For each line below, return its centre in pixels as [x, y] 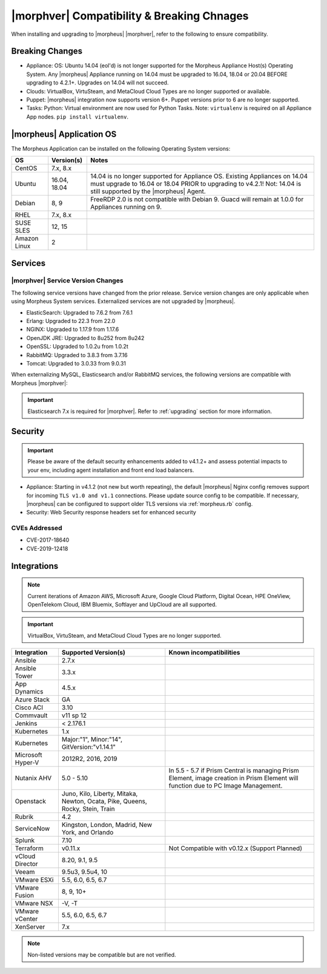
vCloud [25, 856]
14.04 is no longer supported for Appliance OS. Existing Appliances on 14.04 [199, 176]
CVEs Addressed [37, 528]
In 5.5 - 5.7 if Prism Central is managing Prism [234, 771]
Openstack [31, 802]
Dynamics [29, 692]
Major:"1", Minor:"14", [92, 740]
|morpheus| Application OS [64, 134]
